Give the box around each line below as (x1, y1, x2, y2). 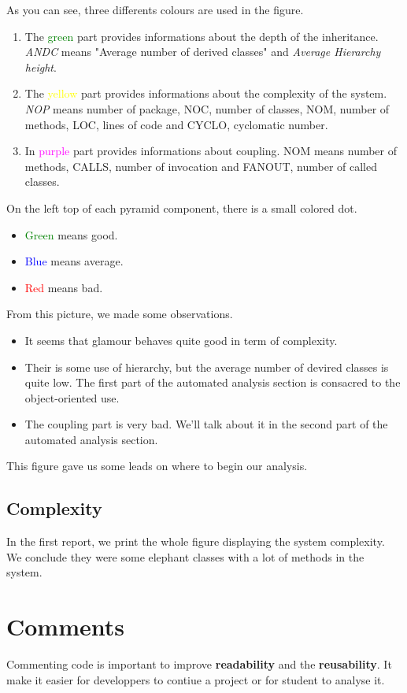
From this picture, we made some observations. (6, 306, 233, 322)
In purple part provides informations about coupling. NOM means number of (24, 143, 398, 159)
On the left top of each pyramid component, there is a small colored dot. (6, 199, 357, 216)
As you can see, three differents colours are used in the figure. (6, 2, 304, 17)
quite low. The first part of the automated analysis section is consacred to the (24, 374, 401, 391)
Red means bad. (24, 279, 103, 295)
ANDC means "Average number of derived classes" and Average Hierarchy (24, 43, 381, 60)
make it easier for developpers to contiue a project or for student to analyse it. (6, 671, 385, 687)
